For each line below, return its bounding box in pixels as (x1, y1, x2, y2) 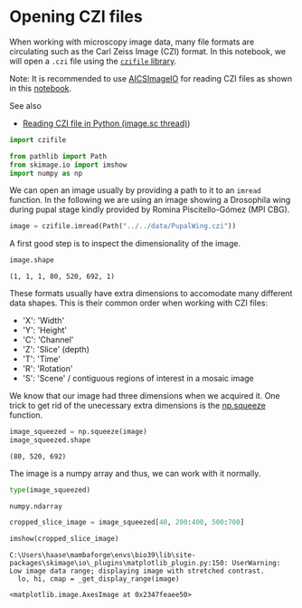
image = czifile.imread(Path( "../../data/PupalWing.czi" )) (9, 222, 237, 231)
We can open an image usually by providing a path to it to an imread (9, 185, 261, 196)
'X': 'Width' (22, 315, 65, 326)
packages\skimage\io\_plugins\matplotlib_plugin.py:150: (9, 558, 229, 567)
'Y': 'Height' (22, 324, 68, 336)
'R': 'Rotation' (22, 363, 73, 374)
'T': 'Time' (22, 353, 61, 364)
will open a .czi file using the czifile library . (9, 55, 177, 66)
